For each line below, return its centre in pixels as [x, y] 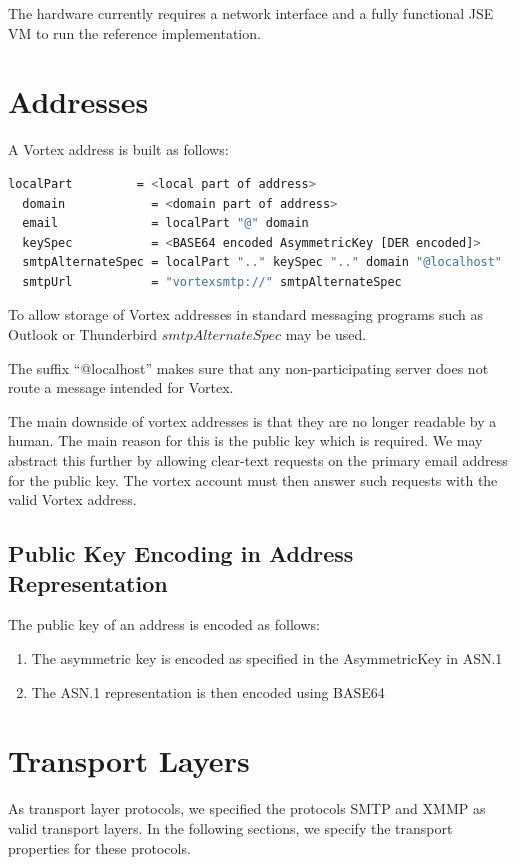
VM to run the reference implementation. [134, 32]
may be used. [326, 334]
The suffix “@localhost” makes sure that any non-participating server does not [248, 367]
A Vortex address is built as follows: [118, 149]
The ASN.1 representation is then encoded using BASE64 [208, 691]
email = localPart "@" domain [165, 223]
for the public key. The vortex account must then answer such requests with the [253, 479]
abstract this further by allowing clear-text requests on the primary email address [258, 460]
